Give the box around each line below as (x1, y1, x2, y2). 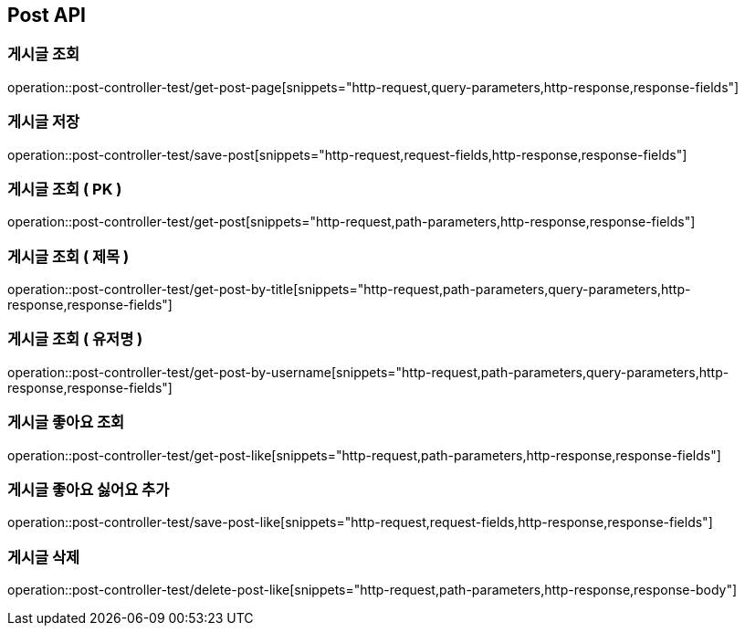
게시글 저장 (7, 112, 80, 132)
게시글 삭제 (7, 547, 80, 566)
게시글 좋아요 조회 (7, 413, 125, 432)
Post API (7, 4, 86, 26)
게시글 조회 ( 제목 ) (7, 247, 130, 266)
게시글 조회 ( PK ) (7, 179, 122, 198)
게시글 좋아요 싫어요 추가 (7, 480, 170, 499)
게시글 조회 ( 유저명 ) (7, 330, 143, 349)
